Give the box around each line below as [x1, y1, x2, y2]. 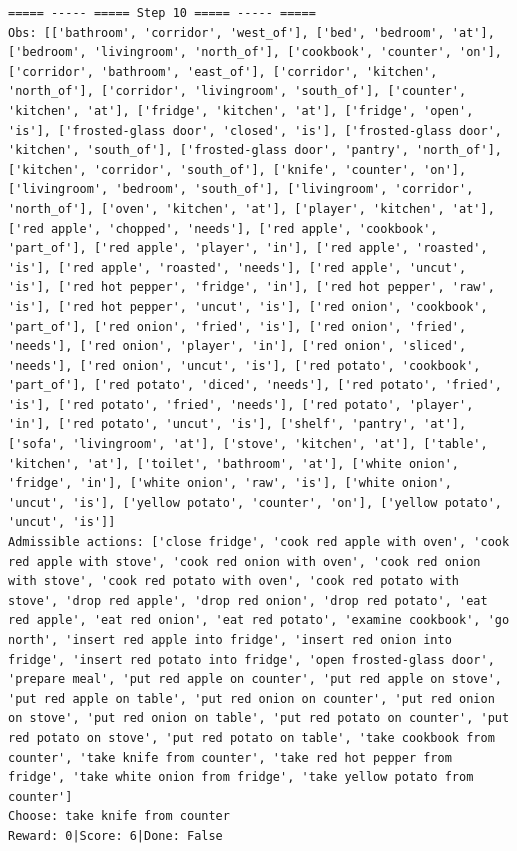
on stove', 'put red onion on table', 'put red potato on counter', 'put [8, 711, 510, 726]
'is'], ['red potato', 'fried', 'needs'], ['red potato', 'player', [8, 397, 474, 412]
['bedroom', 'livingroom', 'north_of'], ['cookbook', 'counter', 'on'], [8, 45, 502, 60]
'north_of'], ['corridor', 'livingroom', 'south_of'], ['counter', [8, 84, 467, 99]
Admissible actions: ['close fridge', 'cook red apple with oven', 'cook [8, 535, 510, 550]
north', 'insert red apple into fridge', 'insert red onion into [8, 633, 452, 647]
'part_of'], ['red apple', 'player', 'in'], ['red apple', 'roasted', [8, 241, 488, 256]
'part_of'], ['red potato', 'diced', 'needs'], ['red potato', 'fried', [8, 378, 502, 393]
